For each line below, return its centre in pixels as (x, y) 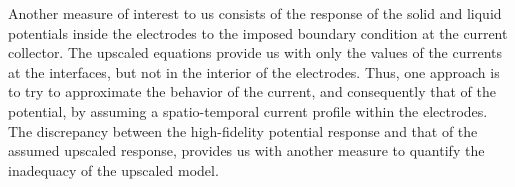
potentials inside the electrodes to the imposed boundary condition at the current (258, 32)
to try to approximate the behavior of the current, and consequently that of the (252, 91)
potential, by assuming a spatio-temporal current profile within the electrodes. (248, 110)
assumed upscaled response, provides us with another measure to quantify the (246, 150)
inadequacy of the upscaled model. (113, 169)
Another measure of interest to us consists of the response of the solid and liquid (255, 13)
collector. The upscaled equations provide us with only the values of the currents (255, 52)
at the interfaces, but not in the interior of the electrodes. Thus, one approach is (254, 71)
